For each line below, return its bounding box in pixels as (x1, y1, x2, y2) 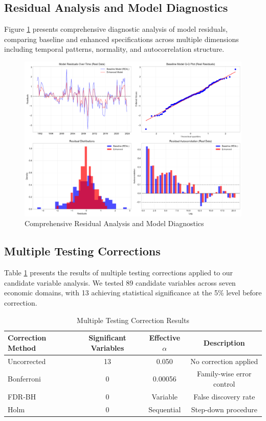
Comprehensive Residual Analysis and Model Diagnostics (25, 218, 204, 229)
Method (8, 342, 36, 353)
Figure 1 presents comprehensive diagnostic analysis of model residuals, (4, 24, 228, 34)
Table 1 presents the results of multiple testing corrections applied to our (4, 267, 233, 278)
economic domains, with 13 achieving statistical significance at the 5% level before (4, 287, 262, 298)
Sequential (148, 404, 181, 414)
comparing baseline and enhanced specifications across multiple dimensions (4, 33, 239, 44)
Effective (149, 332, 181, 343)
